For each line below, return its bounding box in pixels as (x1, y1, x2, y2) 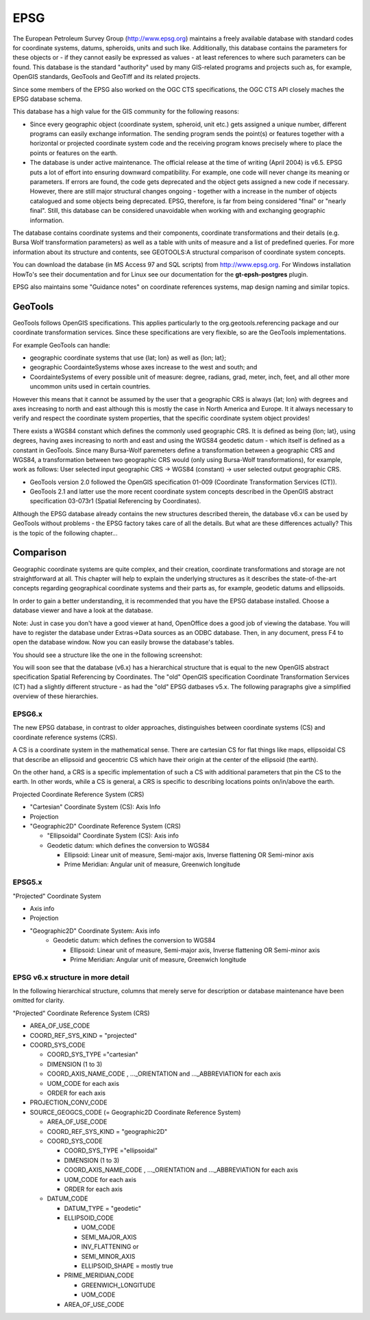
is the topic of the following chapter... (12, 529, 118, 537)
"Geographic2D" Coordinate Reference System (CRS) (29, 822, 182, 830)
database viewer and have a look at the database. (12, 606, 153, 614)
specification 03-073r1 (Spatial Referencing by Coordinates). (29, 497, 201, 505)
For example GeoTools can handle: (12, 340, 111, 349)
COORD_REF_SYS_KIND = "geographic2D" (47, 1127, 168, 1135)
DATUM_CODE (47, 1194, 88, 1203)
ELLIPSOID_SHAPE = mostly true (81, 1262, 174, 1270)
